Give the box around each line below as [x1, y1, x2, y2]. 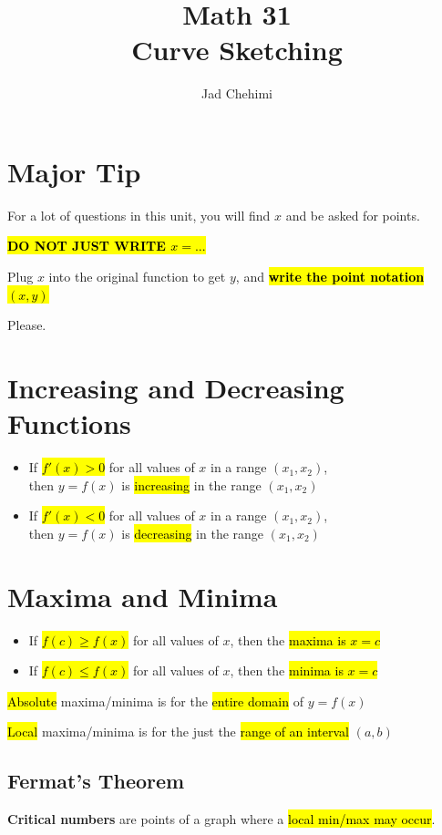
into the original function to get [48, 267, 226, 286]
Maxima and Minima [7, 577, 278, 614]
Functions [7, 405, 131, 442]
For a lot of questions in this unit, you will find [7, 205, 271, 224]
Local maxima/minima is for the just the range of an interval [7, 722, 349, 741]
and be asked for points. [285, 205, 420, 224]
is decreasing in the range [121, 523, 264, 542]
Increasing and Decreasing [7, 369, 344, 406]
